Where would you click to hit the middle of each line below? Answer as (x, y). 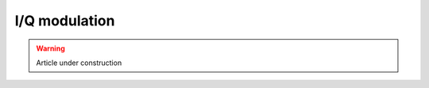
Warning (50, 48)
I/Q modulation (65, 21)
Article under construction (79, 63)
